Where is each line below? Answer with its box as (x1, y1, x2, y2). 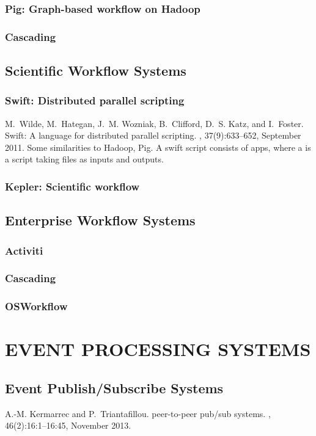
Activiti (5, 242, 43, 258)
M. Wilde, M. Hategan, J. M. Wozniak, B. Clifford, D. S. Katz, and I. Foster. (5, 117, 304, 129)
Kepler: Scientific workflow (5, 178, 140, 194)
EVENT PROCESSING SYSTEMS (5, 336, 311, 362)
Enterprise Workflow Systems (5, 211, 196, 230)
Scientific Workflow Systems (5, 61, 186, 80)
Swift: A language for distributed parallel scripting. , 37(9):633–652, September (5, 129, 301, 142)
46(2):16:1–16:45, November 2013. (5, 419, 131, 432)
